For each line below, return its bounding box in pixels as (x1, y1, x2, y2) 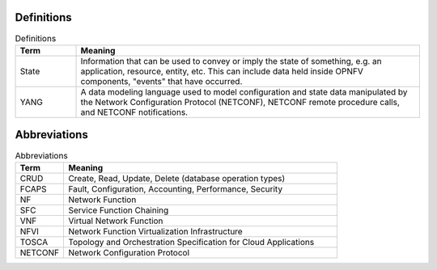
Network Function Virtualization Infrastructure (68, 226, 243, 237)
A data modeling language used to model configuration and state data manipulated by (80, 86, 408, 97)
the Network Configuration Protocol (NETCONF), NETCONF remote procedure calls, (80, 96, 401, 108)
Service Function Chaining (68, 205, 169, 216)
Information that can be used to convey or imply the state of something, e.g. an (80, 55, 382, 66)
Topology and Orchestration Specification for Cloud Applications (68, 236, 315, 247)
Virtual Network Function (68, 215, 163, 226)
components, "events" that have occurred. (80, 75, 243, 86)
